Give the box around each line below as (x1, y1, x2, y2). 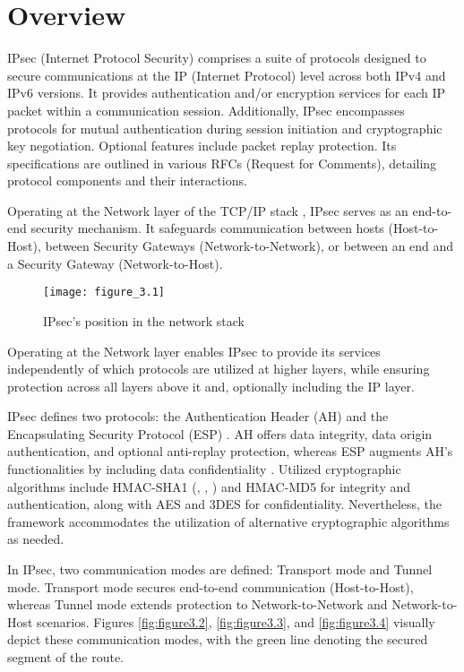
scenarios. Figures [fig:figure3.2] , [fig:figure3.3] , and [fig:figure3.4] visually (37, 612, 435, 631)
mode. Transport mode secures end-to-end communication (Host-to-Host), (7, 577, 414, 596)
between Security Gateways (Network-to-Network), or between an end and (45, 237, 454, 255)
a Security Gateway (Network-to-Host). (7, 254, 223, 272)
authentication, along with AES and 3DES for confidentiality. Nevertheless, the (7, 495, 443, 513)
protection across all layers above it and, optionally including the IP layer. (7, 376, 415, 395)
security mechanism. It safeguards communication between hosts (30, 219, 384, 237)
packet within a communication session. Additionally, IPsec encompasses (7, 100, 405, 119)
